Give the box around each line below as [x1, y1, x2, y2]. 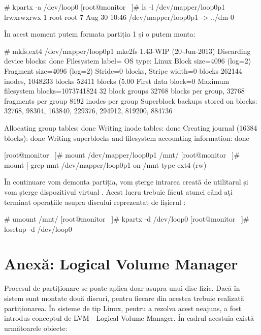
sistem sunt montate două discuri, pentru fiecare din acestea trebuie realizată [4, 293, 244, 303]
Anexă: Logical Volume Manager [4, 253, 238, 274]
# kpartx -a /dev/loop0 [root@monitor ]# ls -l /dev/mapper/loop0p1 [4, 2, 225, 12]
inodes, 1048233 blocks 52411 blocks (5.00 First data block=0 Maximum [4, 75, 230, 86]
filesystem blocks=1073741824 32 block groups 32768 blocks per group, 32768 [4, 85, 245, 96]
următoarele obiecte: [4, 322, 68, 333]
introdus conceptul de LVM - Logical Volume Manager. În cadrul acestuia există [4, 313, 254, 323]
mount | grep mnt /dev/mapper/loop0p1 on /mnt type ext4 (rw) [4, 159, 207, 170]
